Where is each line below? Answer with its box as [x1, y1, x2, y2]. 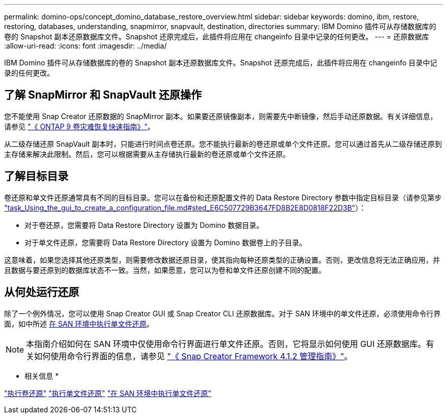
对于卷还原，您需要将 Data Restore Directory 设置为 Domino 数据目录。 [24, 220, 264, 229]
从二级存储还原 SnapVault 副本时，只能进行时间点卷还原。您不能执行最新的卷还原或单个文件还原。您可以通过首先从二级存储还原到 [4, 139, 442, 148]
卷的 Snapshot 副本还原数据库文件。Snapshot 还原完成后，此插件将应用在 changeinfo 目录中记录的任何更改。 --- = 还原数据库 [4, 32, 429, 41]
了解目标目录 [4, 170, 68, 183]
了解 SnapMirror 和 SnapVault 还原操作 [4, 88, 202, 102]
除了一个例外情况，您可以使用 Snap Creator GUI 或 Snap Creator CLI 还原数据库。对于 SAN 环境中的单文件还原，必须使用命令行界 [4, 309, 441, 318]
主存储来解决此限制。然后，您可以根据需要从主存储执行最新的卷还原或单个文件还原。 [4, 149, 290, 158]
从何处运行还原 [4, 286, 79, 299]
